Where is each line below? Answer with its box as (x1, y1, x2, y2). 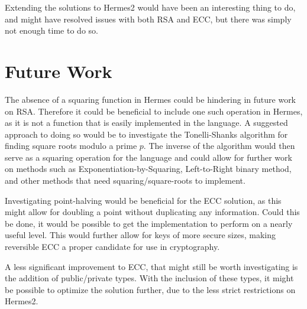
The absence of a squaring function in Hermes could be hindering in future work (5, 93, 296, 105)
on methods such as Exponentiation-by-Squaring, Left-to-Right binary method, (5, 162, 292, 175)
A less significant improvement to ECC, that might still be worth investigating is (5, 260, 298, 272)
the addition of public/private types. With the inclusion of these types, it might (5, 272, 294, 284)
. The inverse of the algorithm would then (143, 139, 295, 152)
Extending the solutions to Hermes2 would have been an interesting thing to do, (5, 1, 296, 13)
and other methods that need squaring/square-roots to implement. (5, 174, 245, 187)
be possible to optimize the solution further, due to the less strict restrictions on (5, 283, 296, 295)
